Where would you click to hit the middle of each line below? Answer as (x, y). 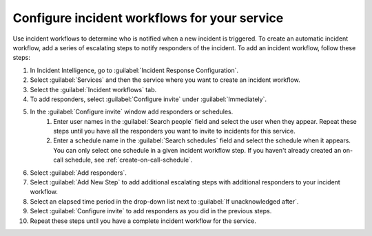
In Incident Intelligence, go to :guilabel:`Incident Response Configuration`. (134, 70)
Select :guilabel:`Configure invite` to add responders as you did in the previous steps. (151, 211)
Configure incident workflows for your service (148, 18)
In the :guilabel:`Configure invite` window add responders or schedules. (132, 112)
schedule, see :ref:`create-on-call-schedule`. (128, 160)
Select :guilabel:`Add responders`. (78, 173)
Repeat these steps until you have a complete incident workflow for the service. (143, 221)
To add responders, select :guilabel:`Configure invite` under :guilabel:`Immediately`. (148, 99)
